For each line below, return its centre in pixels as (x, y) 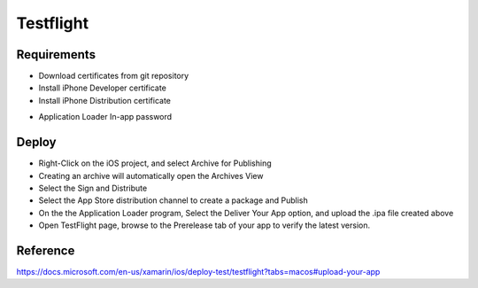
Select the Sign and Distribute (93, 188)
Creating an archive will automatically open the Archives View (151, 175)
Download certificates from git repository (114, 76)
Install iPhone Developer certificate (103, 88)
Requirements (56, 54)
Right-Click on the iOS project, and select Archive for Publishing (155, 163)
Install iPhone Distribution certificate (105, 100)
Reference (46, 250)
